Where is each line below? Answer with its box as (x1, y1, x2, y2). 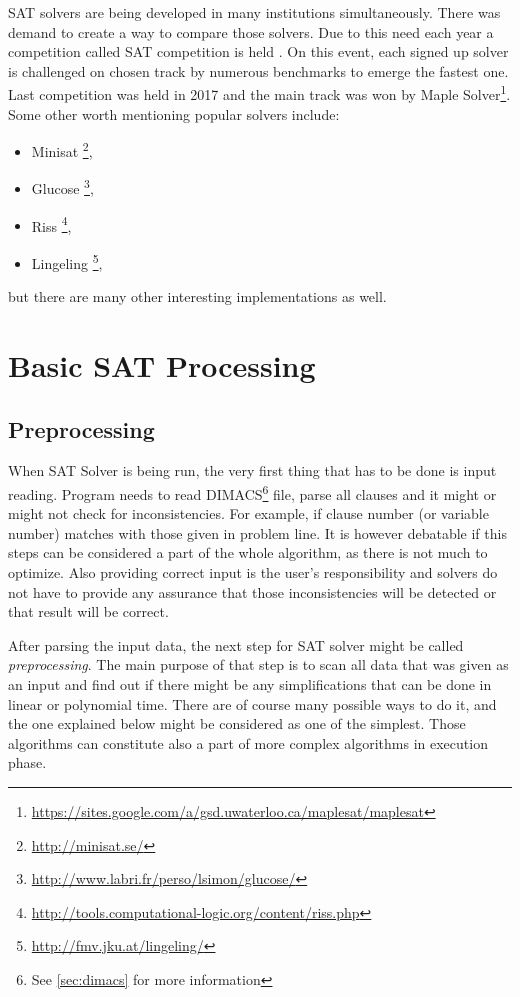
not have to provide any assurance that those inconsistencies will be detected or (8, 581, 497, 602)
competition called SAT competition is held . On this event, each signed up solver (8, 41, 509, 62)
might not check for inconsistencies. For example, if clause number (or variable (8, 503, 489, 524)
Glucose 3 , (31, 175, 94, 199)
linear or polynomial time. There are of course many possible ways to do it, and (8, 693, 497, 714)
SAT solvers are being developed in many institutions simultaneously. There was (8, 2, 501, 22)
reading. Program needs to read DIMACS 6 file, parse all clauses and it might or (8, 480, 497, 504)
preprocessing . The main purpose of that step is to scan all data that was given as (8, 654, 509, 675)
